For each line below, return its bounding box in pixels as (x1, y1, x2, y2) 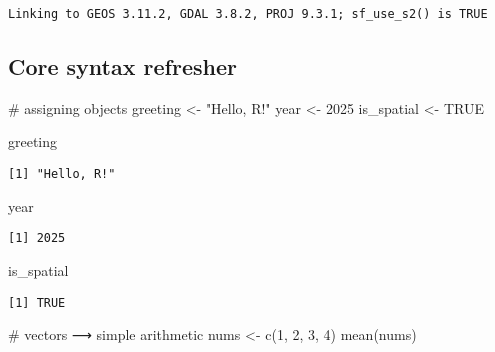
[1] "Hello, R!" (8, 167, 116, 182)
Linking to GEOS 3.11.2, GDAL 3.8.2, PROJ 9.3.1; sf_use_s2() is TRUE (8, 7, 488, 21)
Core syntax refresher (8, 51, 237, 82)
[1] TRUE (8, 295, 66, 310)
